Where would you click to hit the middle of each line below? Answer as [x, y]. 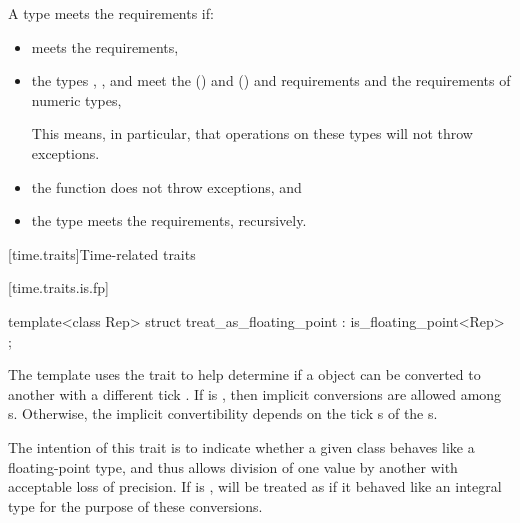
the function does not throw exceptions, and [166, 186]
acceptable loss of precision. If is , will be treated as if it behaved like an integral [255, 486]
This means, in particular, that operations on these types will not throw [252, 133]
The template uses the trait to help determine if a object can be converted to [244, 374]
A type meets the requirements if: [111, 13]
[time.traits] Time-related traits [102, 253]
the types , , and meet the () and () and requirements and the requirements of [271, 80]
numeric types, [76, 99]
